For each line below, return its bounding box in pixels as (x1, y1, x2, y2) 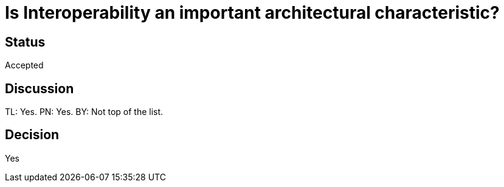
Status (5, 34, 46, 50)
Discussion (5, 80, 74, 96)
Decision (5, 127, 60, 143)
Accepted (5, 60, 44, 71)
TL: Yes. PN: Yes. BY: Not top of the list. (5, 107, 164, 117)
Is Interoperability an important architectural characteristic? (5, 2, 500, 23)
